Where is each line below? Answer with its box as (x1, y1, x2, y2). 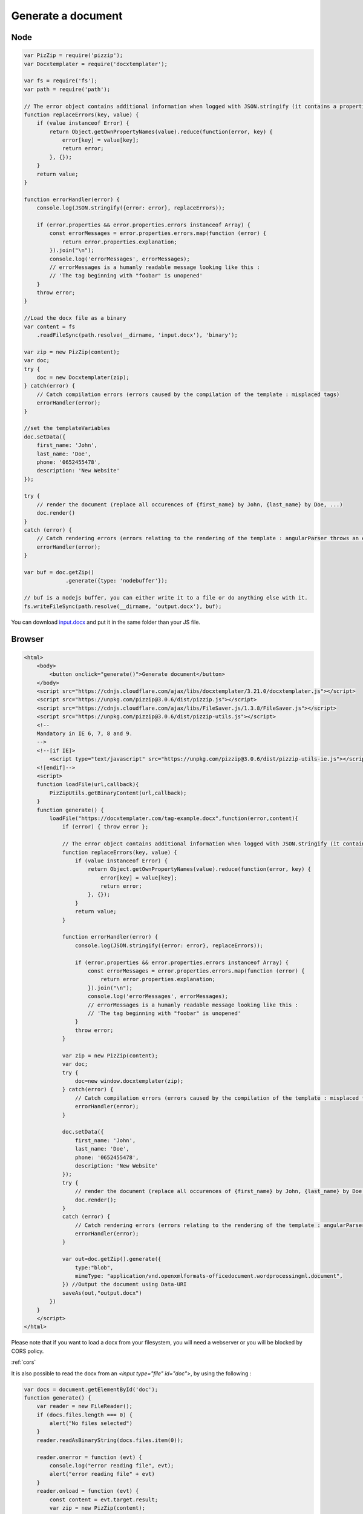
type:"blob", (74, 1264, 114, 1271)
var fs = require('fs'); (24, 78, 98, 84)
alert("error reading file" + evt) (49, 1470, 155, 1478)
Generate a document (11, 9, 123, 22)
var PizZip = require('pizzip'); (24, 52, 123, 59)
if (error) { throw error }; (62, 824, 149, 830)
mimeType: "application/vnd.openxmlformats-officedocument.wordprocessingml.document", (74, 1272, 343, 1280)
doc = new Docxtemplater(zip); (36, 374, 129, 381)
